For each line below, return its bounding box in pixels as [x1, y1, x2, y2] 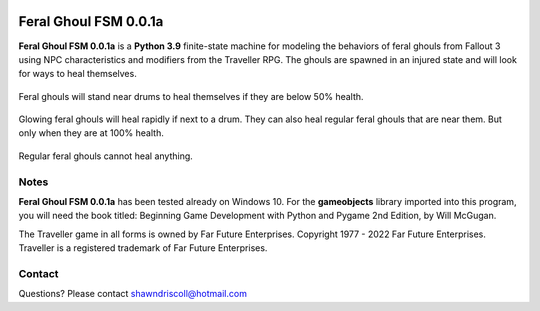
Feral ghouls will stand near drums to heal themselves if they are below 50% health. [18, 90, 364, 102]
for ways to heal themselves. [18, 68, 137, 80]
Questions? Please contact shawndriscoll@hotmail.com [18, 288, 247, 300]
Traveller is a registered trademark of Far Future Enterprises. [18, 242, 268, 254]
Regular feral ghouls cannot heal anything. [18, 150, 194, 162]
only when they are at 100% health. [18, 127, 164, 139]
